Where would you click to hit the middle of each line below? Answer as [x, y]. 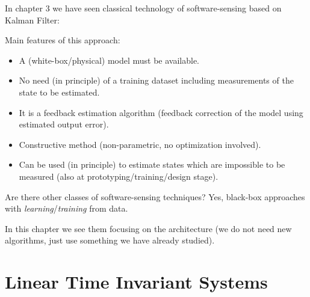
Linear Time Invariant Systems [136, 282]
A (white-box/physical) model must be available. [109, 60]
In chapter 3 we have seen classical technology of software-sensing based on [143, 8]
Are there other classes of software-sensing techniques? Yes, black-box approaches [155, 196]
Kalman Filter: [32, 20]
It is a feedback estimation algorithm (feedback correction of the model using [161, 112]
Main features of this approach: [63, 40]
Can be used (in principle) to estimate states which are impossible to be [152, 164]
